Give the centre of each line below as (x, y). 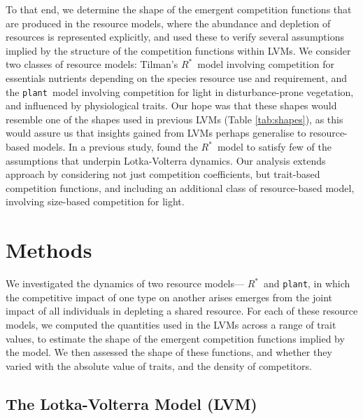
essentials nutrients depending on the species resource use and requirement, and (177, 77)
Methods (49, 250)
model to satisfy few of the (275, 146)
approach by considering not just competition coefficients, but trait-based (163, 174)
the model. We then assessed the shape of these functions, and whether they (169, 352)
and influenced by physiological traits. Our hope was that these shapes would (171, 105)
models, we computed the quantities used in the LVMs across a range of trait (171, 324)
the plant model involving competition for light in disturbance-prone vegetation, (180, 91)
